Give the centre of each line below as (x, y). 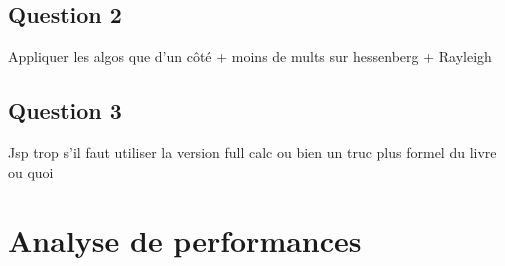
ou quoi (31, 171)
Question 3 (65, 110)
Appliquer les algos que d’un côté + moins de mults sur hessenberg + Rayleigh (250, 56)
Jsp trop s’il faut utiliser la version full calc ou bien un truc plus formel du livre (252, 152)
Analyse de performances (185, 240)
